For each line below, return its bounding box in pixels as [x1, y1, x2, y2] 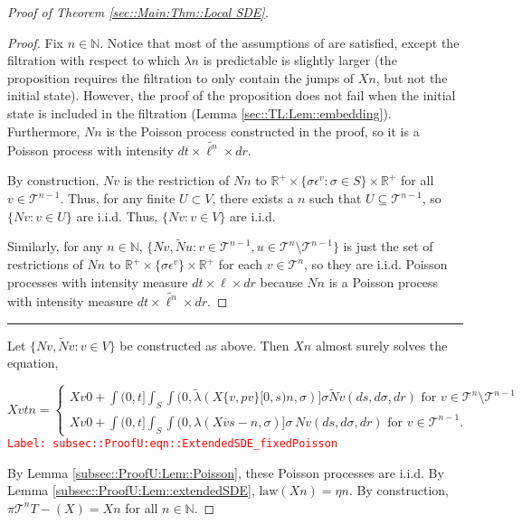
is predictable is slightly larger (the [203, 51, 397, 70]
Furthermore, [7, 121, 81, 140]
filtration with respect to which [7, 51, 180, 70]
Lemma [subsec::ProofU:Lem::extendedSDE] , [7, 481, 255, 500]
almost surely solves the [315, 335, 448, 354]
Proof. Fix [7, 33, 63, 51]
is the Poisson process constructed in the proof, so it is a [106, 121, 420, 140]
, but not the [375, 68, 448, 87]
